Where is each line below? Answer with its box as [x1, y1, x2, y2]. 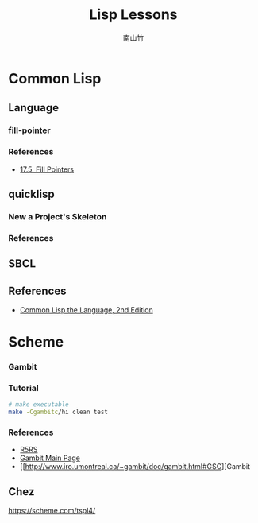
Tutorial [8, 383, 39, 394]
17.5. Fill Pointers [19, 165, 74, 174]
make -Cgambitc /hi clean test [8, 408, 109, 416]
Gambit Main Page [19, 453, 81, 463]
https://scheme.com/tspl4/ [8, 506, 96, 516]
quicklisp [8, 187, 55, 200]
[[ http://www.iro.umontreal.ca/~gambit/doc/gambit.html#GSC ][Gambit [19, 462, 251, 471]
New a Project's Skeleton [8, 211, 107, 222]
